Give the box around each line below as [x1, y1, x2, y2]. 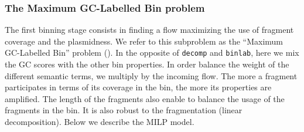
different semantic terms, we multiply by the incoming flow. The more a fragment [5, 69, 298, 82]
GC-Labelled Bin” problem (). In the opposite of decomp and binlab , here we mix [5, 46, 299, 59]
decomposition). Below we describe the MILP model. [5, 116, 194, 128]
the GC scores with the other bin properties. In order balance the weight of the [5, 58, 289, 70]
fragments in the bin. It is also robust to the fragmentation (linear [5, 104, 242, 116]
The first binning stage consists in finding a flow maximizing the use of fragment [5, 23, 294, 36]
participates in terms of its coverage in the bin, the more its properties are [5, 81, 272, 93]
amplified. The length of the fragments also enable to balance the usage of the [5, 92, 285, 104]
